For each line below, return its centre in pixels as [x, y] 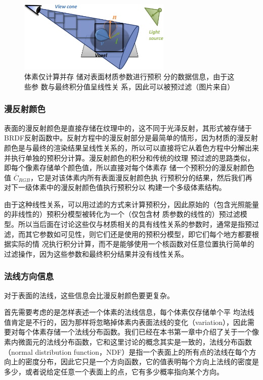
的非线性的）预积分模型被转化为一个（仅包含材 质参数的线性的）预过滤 [122, 214]
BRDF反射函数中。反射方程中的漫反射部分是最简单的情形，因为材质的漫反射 [131, 138]
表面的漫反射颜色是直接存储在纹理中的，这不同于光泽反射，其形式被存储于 [128, 128]
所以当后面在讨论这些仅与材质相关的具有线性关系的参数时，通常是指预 [135, 224]
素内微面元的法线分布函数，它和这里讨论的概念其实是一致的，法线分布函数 [128, 342]
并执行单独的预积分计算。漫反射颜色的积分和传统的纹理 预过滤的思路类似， [129, 157]
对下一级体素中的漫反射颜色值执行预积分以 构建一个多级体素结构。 [115, 187]
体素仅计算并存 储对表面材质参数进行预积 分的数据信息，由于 [126, 77]
